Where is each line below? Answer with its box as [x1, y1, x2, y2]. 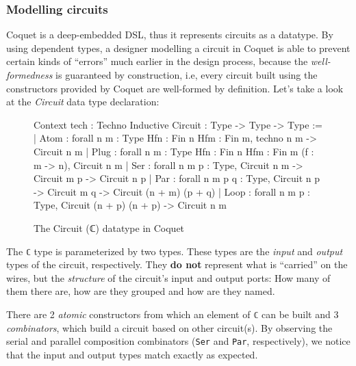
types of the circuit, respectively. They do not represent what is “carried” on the [6, 257, 348, 272]
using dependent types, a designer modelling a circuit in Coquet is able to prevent [6, 40, 351, 55]
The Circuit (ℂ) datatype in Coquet [34, 220, 185, 235]
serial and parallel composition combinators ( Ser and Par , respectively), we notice [6, 334, 351, 348]
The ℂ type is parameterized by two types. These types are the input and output [6, 244, 343, 258]
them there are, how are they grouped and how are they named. [6, 284, 275, 298]
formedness [6, 68, 53, 81]
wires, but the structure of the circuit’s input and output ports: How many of [6, 270, 331, 285]
